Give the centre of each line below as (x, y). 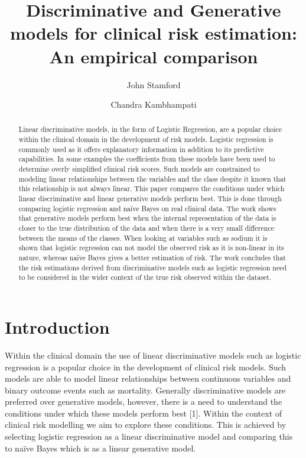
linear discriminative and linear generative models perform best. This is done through (150, 199)
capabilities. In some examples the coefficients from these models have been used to (147, 159)
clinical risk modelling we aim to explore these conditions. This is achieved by (146, 425)
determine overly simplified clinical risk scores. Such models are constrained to (139, 169)
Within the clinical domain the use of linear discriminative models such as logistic (153, 355)
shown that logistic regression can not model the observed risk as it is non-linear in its (151, 248)
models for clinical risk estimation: (154, 33)
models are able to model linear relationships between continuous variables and (148, 378)
